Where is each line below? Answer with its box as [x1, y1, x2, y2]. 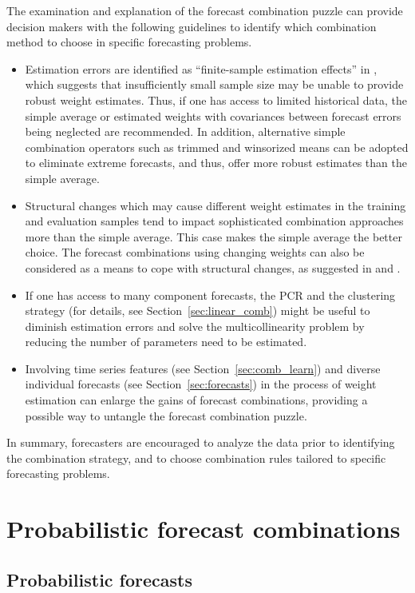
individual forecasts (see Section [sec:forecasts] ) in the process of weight [25, 376, 377, 392]
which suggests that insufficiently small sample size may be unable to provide [25, 76, 404, 93]
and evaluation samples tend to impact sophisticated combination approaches [25, 213, 404, 229]
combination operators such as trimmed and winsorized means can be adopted [25, 138, 409, 155]
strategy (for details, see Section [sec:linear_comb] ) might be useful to [25, 302, 370, 319]
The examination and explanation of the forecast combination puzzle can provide [6, 2, 403, 18]
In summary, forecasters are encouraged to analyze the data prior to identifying [6, 434, 395, 451]
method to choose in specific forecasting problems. [6, 34, 252, 50]
